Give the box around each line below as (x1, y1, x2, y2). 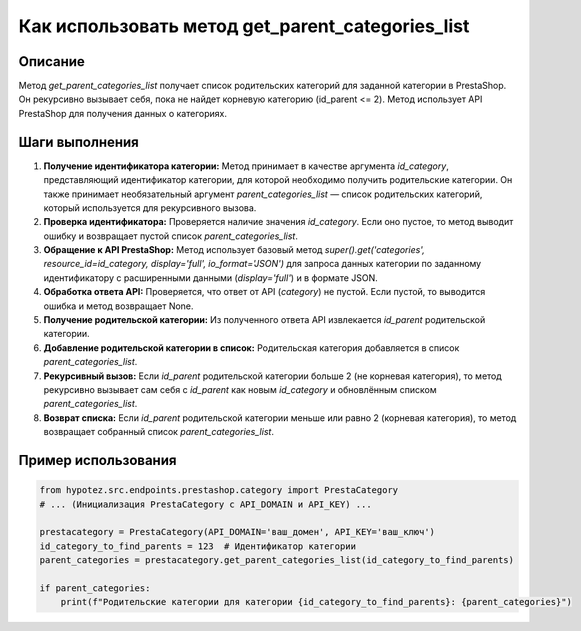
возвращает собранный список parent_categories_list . (43, 426, 275, 438)
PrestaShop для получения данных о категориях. (18, 107, 227, 119)
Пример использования (18, 451, 177, 469)
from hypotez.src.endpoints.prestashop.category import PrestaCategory (39, 485, 399, 496)
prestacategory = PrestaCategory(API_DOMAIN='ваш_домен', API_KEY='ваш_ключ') (39, 526, 435, 538)
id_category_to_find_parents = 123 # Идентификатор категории (39, 540, 357, 552)
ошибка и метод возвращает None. (43, 300, 194, 312)
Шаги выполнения (18, 133, 139, 150)
